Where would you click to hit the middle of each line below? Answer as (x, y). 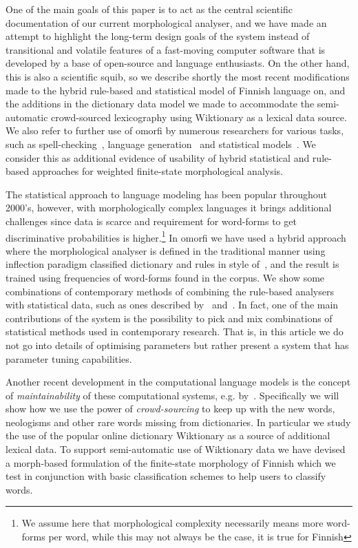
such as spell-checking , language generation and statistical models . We (161, 144)
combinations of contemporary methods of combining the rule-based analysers (170, 291)
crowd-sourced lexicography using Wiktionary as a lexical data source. (199, 117)
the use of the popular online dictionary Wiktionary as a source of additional (168, 435)
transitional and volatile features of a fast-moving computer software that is (166, 49)
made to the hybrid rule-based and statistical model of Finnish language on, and (176, 90)
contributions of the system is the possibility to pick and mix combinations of (169, 318)
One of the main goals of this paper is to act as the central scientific (149, 9)
